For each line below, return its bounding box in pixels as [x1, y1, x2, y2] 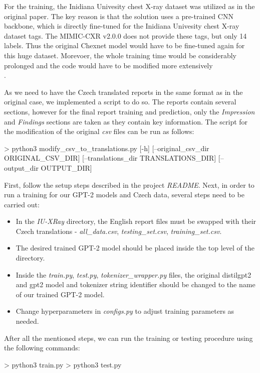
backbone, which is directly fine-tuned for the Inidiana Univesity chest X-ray [4, 21, 239, 31]
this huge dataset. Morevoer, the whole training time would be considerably [4, 50, 236, 60]
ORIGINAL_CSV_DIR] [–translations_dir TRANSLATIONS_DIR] [4, 153, 216, 163]
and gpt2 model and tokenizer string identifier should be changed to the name [16, 279, 255, 290]
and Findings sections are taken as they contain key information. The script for [4, 116, 248, 127]
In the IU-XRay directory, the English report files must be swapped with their [16, 216, 256, 226]
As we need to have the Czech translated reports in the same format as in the [4, 86, 243, 97]
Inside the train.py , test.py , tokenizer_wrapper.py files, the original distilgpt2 [16, 269, 251, 280]
